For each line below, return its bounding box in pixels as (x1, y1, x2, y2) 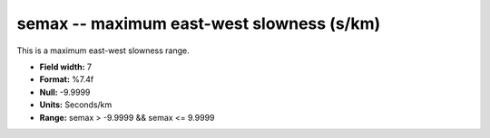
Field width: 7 (39, 61, 93, 72)
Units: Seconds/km (39, 99, 113, 110)
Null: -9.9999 (39, 87, 91, 97)
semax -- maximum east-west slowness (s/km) (16, 14, 381, 33)
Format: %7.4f (39, 74, 94, 85)
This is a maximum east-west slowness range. (16, 45, 190, 56)
